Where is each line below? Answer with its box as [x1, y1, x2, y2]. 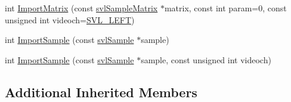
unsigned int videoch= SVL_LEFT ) [5, 13, 135, 26]
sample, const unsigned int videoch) [141, 53, 271, 66]
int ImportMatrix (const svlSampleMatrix [5, 2, 158, 14]
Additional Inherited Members [5, 82, 197, 101]
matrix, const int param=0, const [164, 2, 287, 14]
